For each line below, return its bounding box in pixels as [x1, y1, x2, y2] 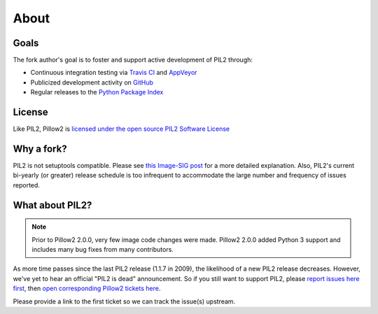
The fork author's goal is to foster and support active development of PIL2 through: [13, 56, 253, 64]
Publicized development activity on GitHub [30, 78, 153, 87]
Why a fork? [13, 143, 67, 155]
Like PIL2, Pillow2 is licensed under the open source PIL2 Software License [13, 124, 230, 133]
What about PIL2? [13, 199, 92, 211]
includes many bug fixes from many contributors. [31, 245, 174, 254]
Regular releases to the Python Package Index [30, 88, 164, 97]
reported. [13, 180, 40, 189]
